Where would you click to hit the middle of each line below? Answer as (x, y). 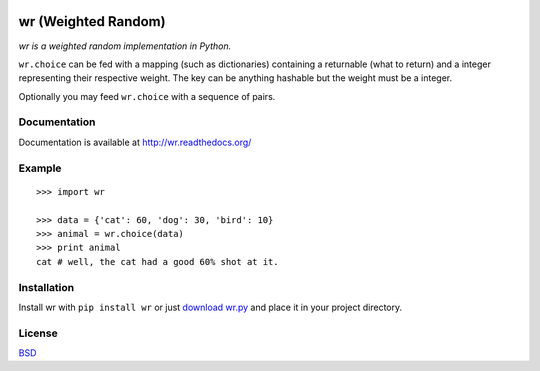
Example (40, 168)
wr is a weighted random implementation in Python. (125, 46)
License (38, 333)
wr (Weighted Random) (92, 21)
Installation (46, 287)
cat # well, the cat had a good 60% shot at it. (157, 261)
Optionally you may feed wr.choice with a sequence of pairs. (147, 96)
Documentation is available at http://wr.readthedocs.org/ (135, 142)
